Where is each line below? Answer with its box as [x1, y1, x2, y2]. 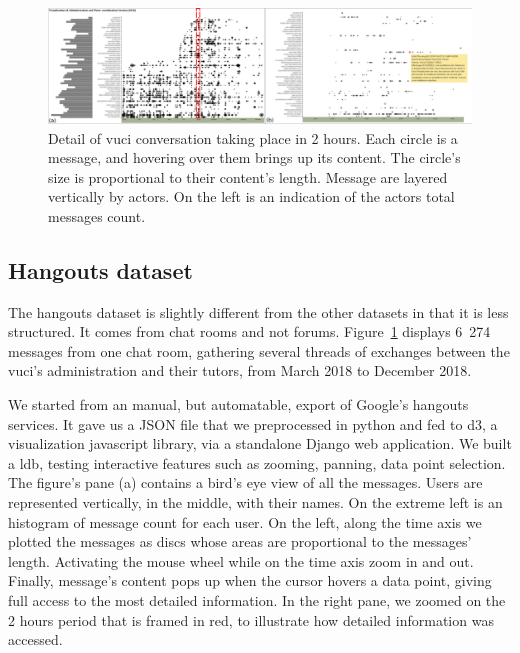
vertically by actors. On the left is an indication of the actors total [48, 186, 455, 207]
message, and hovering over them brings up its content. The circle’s [48, 147, 461, 168]
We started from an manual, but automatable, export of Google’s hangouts [8, 394, 469, 415]
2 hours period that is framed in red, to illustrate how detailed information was [8, 609, 494, 630]
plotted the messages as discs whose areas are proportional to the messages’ [8, 531, 472, 552]
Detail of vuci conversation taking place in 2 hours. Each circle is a [48, 127, 458, 148]
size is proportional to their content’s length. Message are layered [48, 166, 448, 187]
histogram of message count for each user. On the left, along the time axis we [8, 511, 482, 532]
